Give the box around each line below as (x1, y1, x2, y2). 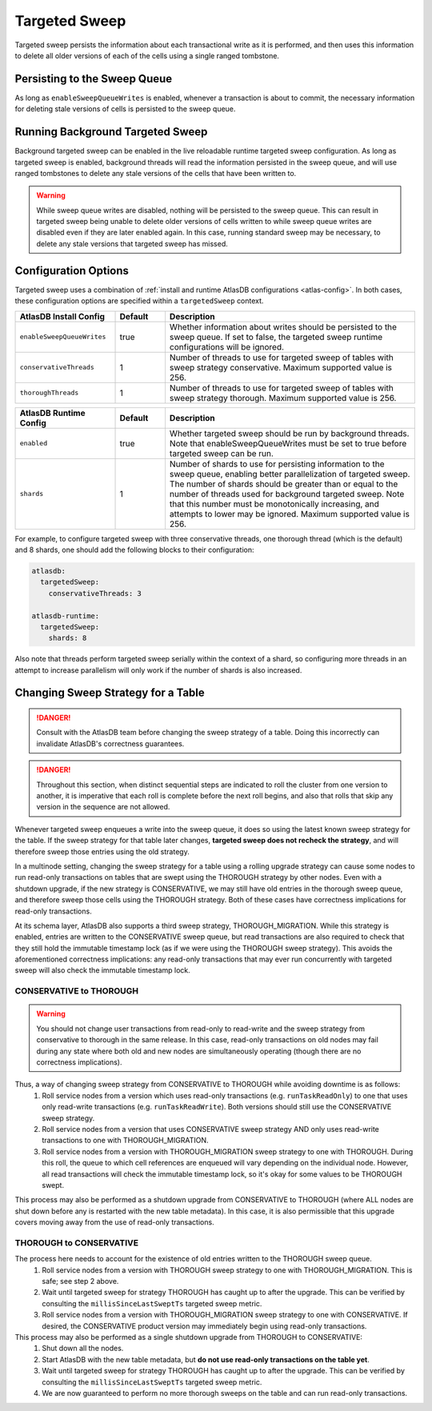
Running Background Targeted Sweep (14, 125, 208, 139)
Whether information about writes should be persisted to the (169, 321, 398, 332)
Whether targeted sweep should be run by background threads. (169, 428, 410, 439)
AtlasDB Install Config (19, 310, 106, 322)
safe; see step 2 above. (42, 1277, 119, 1285)
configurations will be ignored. (169, 341, 284, 352)
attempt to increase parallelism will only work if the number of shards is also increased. (14, 665, 302, 675)
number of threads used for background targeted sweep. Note (169, 488, 405, 499)
